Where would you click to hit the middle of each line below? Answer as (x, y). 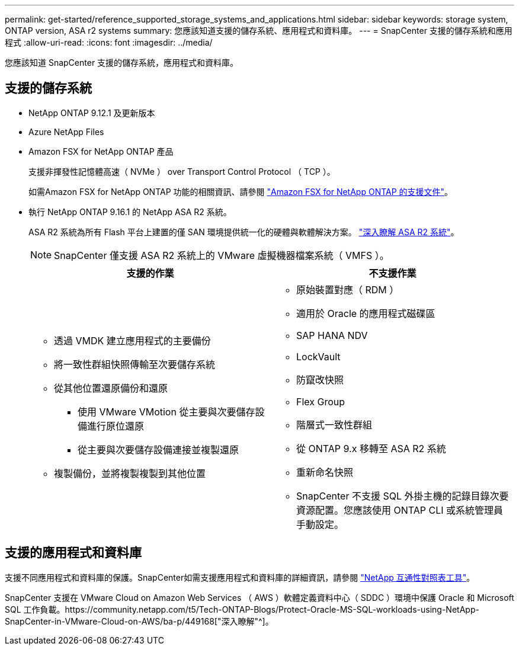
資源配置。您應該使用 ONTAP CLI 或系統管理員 (400, 510)
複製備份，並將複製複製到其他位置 (130, 473)
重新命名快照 (325, 472)
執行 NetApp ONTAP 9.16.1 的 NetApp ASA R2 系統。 (130, 212)
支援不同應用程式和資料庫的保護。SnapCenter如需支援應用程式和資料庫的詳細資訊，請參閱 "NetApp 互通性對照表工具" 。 (240, 577)
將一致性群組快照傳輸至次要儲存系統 (135, 364)
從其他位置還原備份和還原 (111, 388)
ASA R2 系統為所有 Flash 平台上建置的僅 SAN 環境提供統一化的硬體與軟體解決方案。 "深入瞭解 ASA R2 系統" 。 (244, 232)
